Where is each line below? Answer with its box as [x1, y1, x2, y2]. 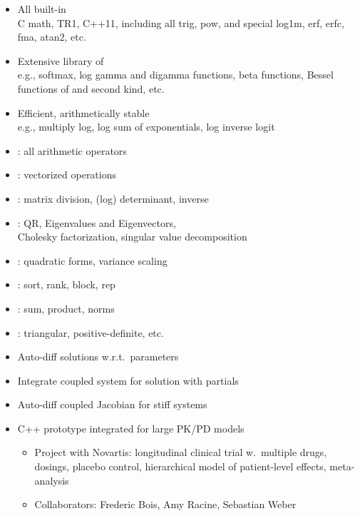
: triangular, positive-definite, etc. [17, 325, 164, 340]
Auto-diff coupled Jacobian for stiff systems [17, 397, 207, 412]
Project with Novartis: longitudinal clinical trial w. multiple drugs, [34, 445, 327, 460]
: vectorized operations [17, 167, 117, 182]
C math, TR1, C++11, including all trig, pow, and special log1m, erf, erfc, [17, 15, 344, 30]
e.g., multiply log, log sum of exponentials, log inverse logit [17, 119, 275, 134]
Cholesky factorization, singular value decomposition [17, 229, 247, 244]
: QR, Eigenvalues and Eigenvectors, [17, 215, 176, 230]
